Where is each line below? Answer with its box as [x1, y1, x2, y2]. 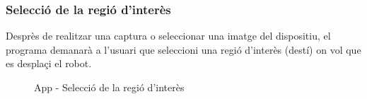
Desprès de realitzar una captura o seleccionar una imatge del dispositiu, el [6, 28, 331, 43]
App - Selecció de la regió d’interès [34, 80, 185, 94]
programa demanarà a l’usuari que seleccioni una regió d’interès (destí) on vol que [6, 42, 361, 57]
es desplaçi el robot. [6, 56, 92, 71]
